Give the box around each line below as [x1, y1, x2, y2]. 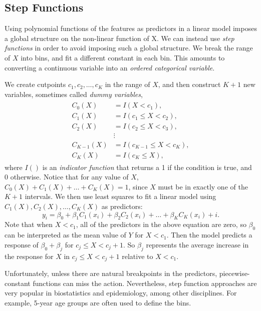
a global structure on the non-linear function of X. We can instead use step [5, 32, 234, 43]
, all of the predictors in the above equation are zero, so [76, 219, 246, 229]
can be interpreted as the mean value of [5, 229, 126, 240]
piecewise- [219, 267, 250, 278]
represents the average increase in [146, 239, 249, 249]
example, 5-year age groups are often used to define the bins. [5, 297, 191, 307]
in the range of [105, 79, 150, 89]
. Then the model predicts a [166, 229, 252, 240]
